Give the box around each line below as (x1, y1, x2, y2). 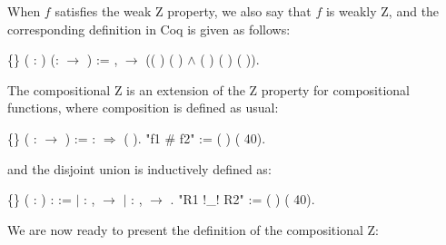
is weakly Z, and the (325, 2, 440, 20)
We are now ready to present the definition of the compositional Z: (7, 220, 379, 239)
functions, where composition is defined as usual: (7, 98, 279, 117)
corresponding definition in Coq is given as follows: (7, 19, 291, 38)
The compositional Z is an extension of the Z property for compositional (7, 80, 410, 99)
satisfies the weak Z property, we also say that (55, 2, 312, 20)
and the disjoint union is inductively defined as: (7, 159, 272, 178)
